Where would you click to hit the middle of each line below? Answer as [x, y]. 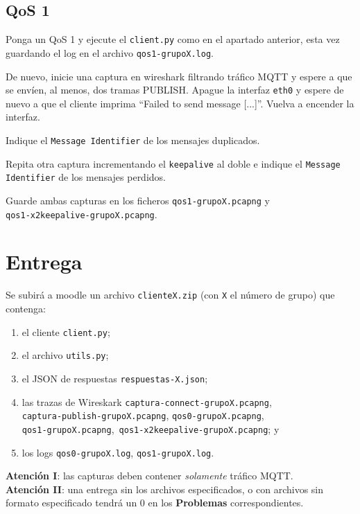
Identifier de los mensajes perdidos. [86, 177]
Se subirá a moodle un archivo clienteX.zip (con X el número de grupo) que [170, 295]
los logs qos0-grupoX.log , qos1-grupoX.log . [118, 452]
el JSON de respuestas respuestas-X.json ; [115, 378]
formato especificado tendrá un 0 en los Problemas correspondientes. [155, 503]
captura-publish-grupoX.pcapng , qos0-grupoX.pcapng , [143, 415]
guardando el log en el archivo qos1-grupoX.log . [110, 52]
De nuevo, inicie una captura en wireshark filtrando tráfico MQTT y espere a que [179, 76]
